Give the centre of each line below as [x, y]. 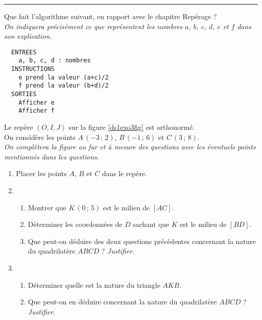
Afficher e [37, 102]
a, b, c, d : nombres [54, 61]
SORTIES [24, 94]
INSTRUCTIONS [33, 69]
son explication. [28, 36]
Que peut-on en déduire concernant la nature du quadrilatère [122, 302]
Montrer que [47, 207]
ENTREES [24, 52]
